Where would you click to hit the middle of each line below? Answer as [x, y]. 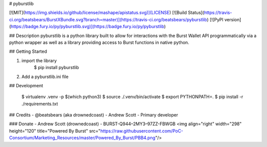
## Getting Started [28, 51]
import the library [39, 60]
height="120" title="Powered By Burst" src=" [55, 131]
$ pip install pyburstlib [56, 68]
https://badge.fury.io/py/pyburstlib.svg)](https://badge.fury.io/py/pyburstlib [88, 27]
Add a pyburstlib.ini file [45, 76]
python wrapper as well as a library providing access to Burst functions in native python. [99, 42]
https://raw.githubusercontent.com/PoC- [142, 131]
